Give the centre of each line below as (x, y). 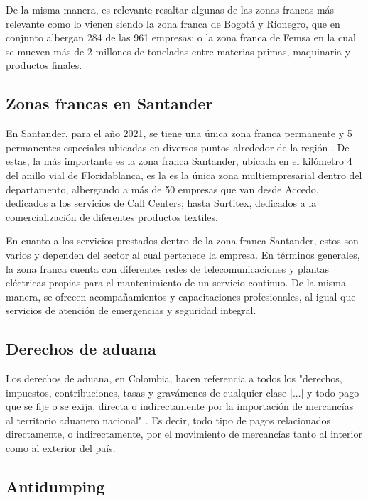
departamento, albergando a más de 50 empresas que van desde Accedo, (162, 189)
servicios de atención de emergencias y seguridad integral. (131, 310)
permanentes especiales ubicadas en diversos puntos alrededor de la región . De (178, 147)
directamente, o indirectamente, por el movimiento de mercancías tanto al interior (184, 434)
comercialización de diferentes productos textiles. (112, 216)
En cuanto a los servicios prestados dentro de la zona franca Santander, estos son (182, 241)
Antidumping (55, 486)
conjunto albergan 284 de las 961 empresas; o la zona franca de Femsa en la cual (181, 37)
